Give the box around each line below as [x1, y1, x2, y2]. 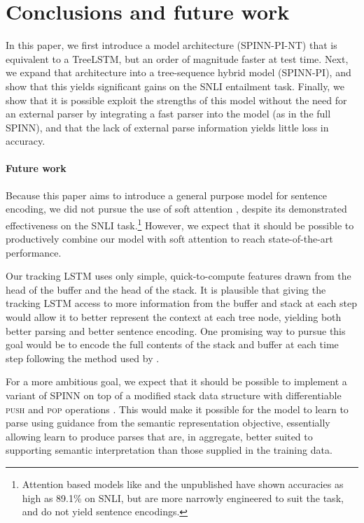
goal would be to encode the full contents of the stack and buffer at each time [6, 337, 339, 352]
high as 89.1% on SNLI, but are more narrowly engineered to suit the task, [22, 490, 344, 505]
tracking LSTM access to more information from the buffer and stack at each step [6, 296, 357, 310]
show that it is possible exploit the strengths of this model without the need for [6, 92, 347, 107]
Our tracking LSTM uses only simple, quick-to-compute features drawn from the [6, 268, 351, 283]
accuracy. [6, 134, 45, 148]
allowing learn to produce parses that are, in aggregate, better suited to [6, 429, 313, 443]
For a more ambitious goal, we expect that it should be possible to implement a [6, 374, 347, 389]
